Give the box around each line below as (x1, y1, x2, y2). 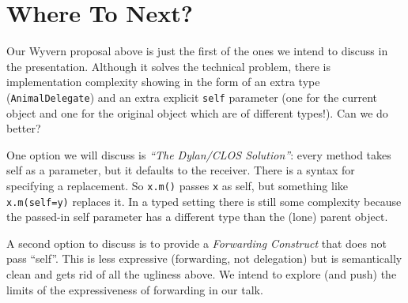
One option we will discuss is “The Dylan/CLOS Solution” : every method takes (6, 146, 391, 163)
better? (6, 120, 41, 137)
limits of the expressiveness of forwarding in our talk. (6, 281, 263, 297)
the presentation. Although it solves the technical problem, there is (6, 58, 331, 74)
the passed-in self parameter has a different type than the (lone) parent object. (6, 208, 388, 225)
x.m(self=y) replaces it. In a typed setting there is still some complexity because (6, 193, 402, 209)
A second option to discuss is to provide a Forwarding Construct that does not (6, 234, 387, 251)
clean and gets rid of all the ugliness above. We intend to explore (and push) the (6, 266, 397, 282)
